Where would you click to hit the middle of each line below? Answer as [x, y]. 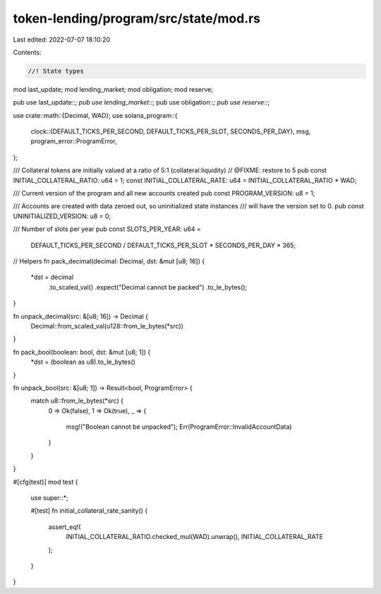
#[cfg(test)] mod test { [46, 482]
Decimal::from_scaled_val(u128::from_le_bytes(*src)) [107, 326]
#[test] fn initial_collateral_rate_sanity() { [89, 511]
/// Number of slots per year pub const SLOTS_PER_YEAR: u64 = [107, 229]
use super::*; [49, 498]
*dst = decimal [52, 277]
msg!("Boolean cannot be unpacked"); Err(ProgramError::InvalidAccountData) [179, 427]
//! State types [56, 71]
